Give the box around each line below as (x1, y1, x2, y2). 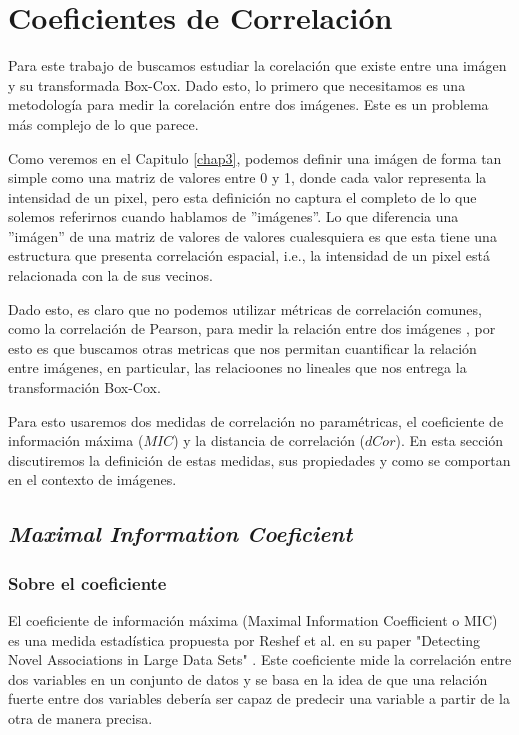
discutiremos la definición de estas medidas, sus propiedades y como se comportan (8, 449, 511, 470)
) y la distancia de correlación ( (173, 430, 366, 451)
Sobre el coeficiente (8, 570, 167, 595)
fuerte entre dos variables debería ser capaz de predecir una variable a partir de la (8, 688, 510, 709)
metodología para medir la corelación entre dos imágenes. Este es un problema (8, 94, 489, 115)
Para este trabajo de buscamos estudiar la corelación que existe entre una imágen (8, 55, 507, 76)
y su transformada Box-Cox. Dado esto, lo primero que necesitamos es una (8, 74, 466, 95)
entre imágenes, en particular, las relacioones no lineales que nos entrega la (8, 357, 467, 378)
